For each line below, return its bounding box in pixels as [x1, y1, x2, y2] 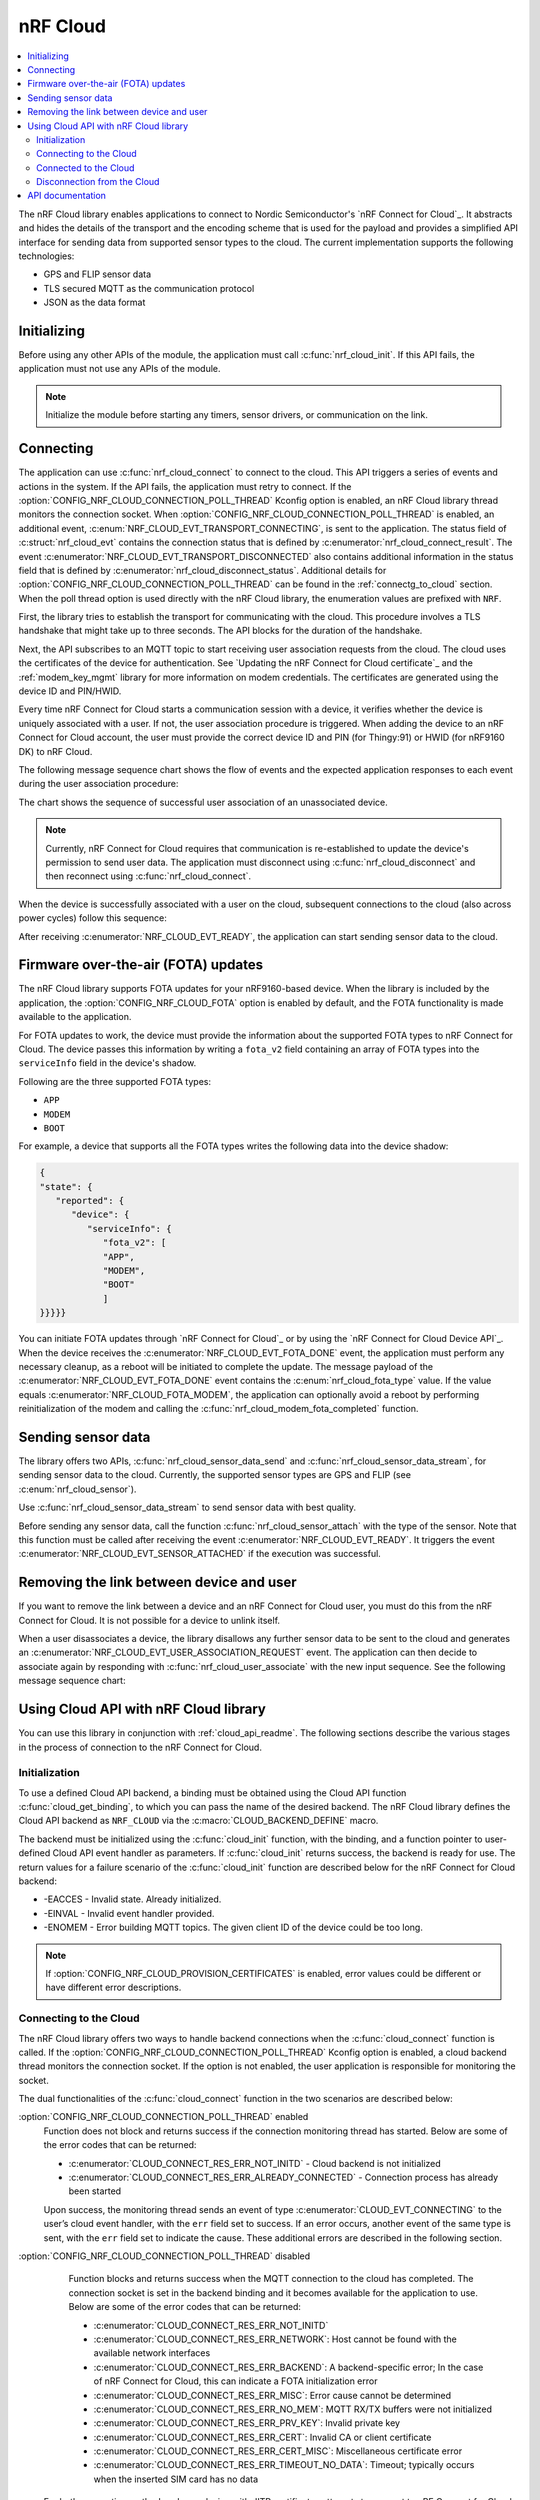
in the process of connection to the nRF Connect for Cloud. [18, 1741, 262, 1753]
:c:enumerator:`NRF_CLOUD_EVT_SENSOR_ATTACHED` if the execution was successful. [18, 1548, 382, 1560]
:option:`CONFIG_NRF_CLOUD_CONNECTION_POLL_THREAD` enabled [18, 2111, 309, 2123]
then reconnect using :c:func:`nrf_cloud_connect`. [45, 870, 252, 882]
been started [68, 2185, 122, 2197]
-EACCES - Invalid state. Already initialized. [43, 1893, 222, 1905]
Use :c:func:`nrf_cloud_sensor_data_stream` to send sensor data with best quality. [18, 1501, 357, 1514]
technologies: [18, 250, 75, 262]
